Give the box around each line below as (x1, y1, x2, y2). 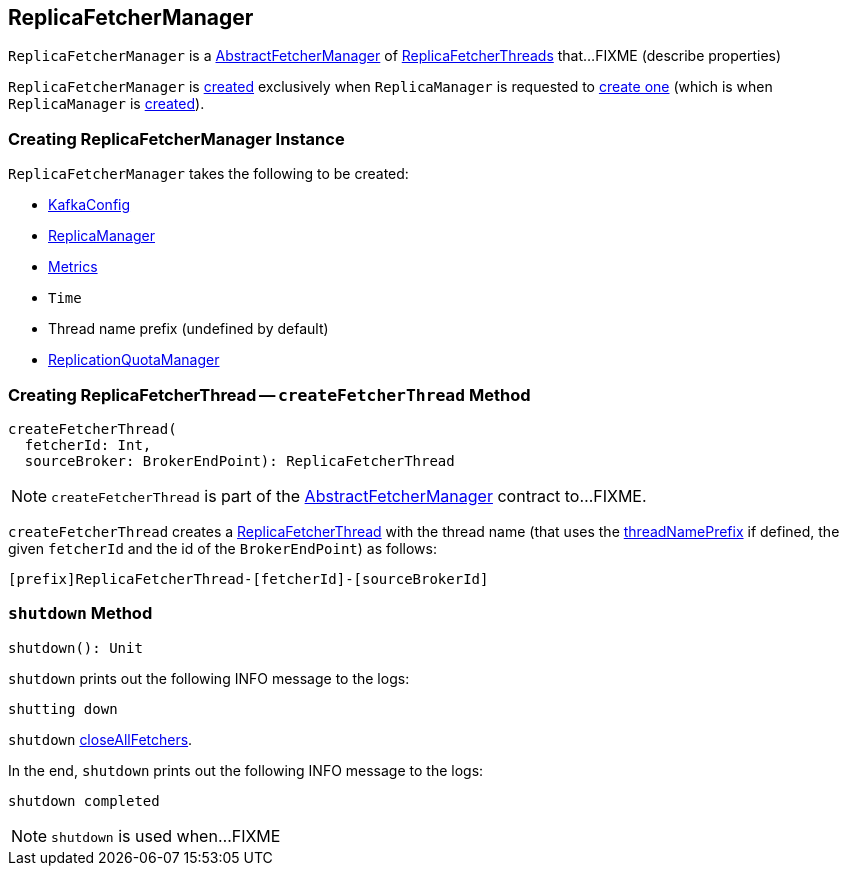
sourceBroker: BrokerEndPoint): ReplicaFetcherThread (24, 452, 455, 469)
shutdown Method (8, 603, 153, 624)
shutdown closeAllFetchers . (8, 730, 193, 748)
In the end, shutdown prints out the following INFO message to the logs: (8, 761, 484, 779)
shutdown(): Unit (8, 639, 143, 656)
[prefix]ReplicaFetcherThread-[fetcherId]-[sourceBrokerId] (8, 570, 489, 587)
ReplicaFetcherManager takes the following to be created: (8, 165, 409, 183)
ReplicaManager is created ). (8, 95, 205, 113)
